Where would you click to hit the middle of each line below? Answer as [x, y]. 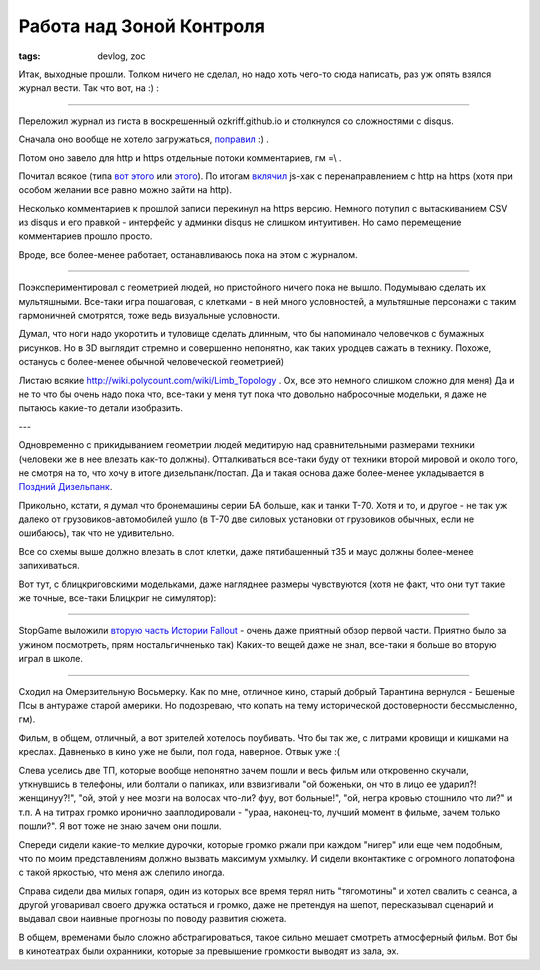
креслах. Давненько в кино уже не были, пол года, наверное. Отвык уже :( [179, 752]
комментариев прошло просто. [85, 236]
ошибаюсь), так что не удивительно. [96, 533]
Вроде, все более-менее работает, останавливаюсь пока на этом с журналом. [188, 254]
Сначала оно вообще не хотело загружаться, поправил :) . [144, 139]
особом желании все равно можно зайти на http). [125, 190]
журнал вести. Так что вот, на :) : [89, 88]
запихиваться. [49, 566]
